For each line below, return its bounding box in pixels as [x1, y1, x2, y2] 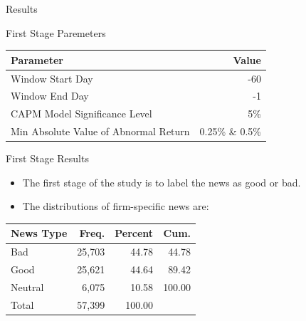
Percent [115, 226, 154, 241]
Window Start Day [11, 70, 93, 85]
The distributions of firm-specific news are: [22, 199, 209, 214]
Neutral [11, 279, 44, 294]
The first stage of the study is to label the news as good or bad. [22, 174, 301, 189]
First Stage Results [6, 151, 89, 166]
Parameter [11, 52, 63, 67]
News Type [11, 226, 68, 241]
